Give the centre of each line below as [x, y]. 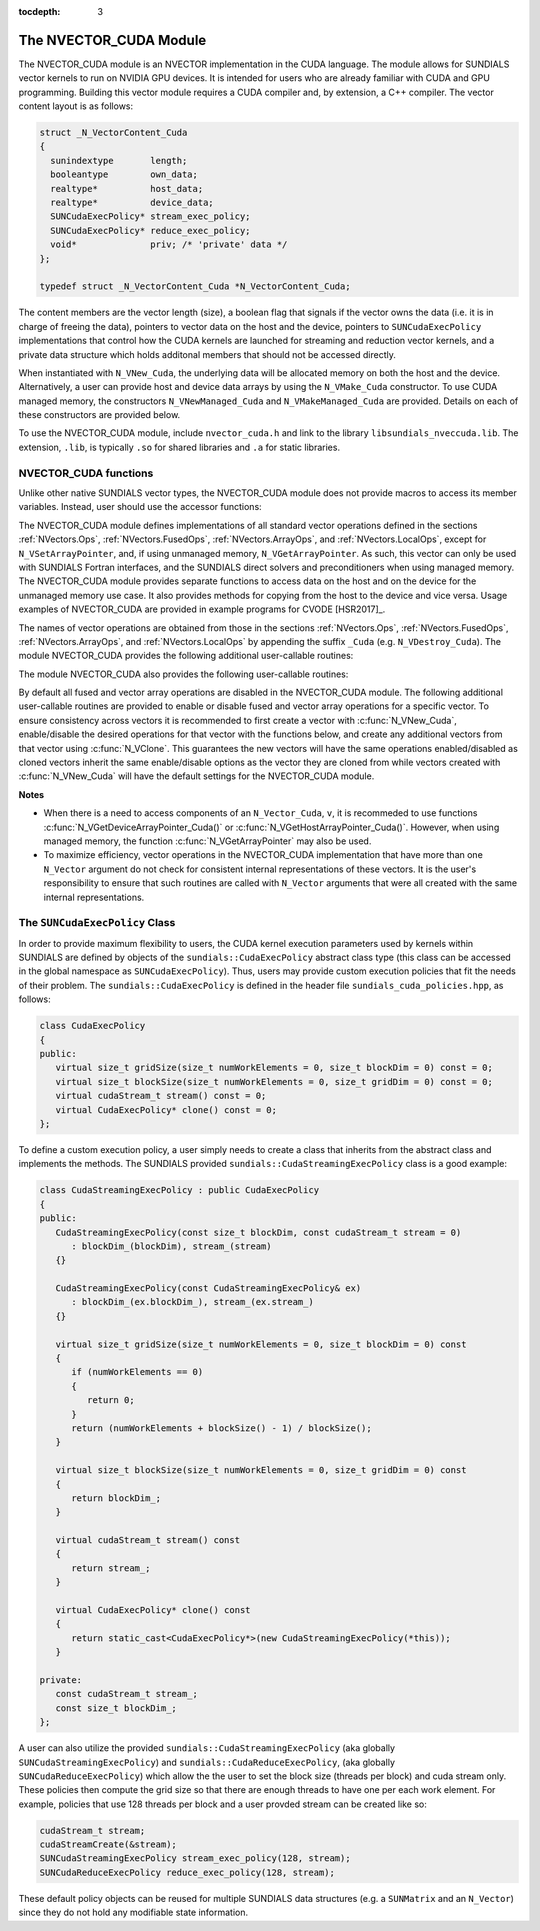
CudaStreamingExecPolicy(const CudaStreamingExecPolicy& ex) [208, 1288]
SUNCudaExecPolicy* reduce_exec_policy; [150, 230]
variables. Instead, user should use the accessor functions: [140, 507]
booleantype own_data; [124, 174]
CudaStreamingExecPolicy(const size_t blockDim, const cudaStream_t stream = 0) [258, 1232]
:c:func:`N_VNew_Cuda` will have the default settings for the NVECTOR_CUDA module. [196, 776]
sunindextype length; [119, 160]
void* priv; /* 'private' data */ [169, 244]
